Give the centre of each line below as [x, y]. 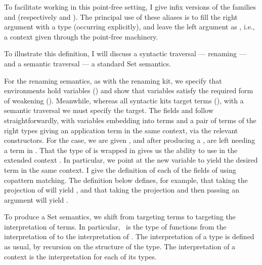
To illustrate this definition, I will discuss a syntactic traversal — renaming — [125, 53]
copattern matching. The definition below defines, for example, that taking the [126, 180]
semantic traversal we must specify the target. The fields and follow [109, 110]
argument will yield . [36, 199]
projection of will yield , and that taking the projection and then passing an [122, 190]
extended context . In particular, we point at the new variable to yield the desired [131, 160]
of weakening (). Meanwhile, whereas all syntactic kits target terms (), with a [124, 100]
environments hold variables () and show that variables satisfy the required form [129, 90]
